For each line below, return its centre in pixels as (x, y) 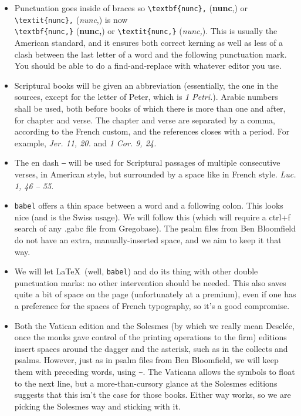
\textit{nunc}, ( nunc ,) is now (71, 19)
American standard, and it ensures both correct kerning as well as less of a (149, 42)
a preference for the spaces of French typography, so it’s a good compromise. (152, 306)
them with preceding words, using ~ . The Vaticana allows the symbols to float (155, 371)
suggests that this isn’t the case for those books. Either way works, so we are (153, 395)
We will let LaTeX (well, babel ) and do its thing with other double (136, 271)
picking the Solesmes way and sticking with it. (97, 406)
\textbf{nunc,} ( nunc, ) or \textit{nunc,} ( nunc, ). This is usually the (146, 31)
